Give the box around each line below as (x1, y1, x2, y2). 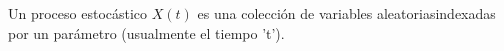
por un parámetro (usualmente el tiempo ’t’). (8, 22, 285, 43)
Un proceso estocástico (8, 3, 148, 23)
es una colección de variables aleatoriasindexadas (197, 3, 496, 23)
